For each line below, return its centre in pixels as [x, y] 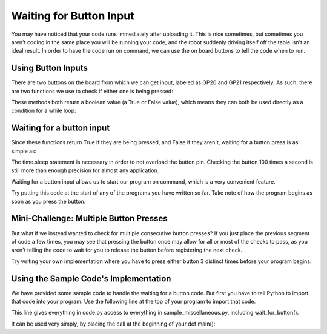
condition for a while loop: [44, 111]
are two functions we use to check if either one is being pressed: [92, 91]
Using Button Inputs [49, 68]
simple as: [24, 151]
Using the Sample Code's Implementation [91, 279]
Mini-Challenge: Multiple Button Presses [89, 219]
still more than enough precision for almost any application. [85, 170]
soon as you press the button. [48, 201]
